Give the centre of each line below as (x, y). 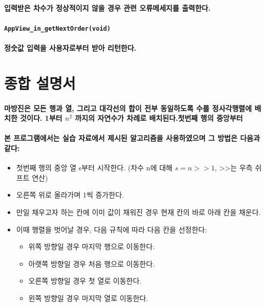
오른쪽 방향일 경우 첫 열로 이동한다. (85, 281)
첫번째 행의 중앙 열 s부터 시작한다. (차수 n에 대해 (94, 168)
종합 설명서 (40, 83)
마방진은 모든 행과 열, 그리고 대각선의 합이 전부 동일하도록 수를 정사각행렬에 (128, 108)
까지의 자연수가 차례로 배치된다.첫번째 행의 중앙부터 (159, 118)
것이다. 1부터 (41, 118)
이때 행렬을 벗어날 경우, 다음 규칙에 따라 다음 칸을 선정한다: (111, 229)
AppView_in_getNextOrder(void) (57, 28)
